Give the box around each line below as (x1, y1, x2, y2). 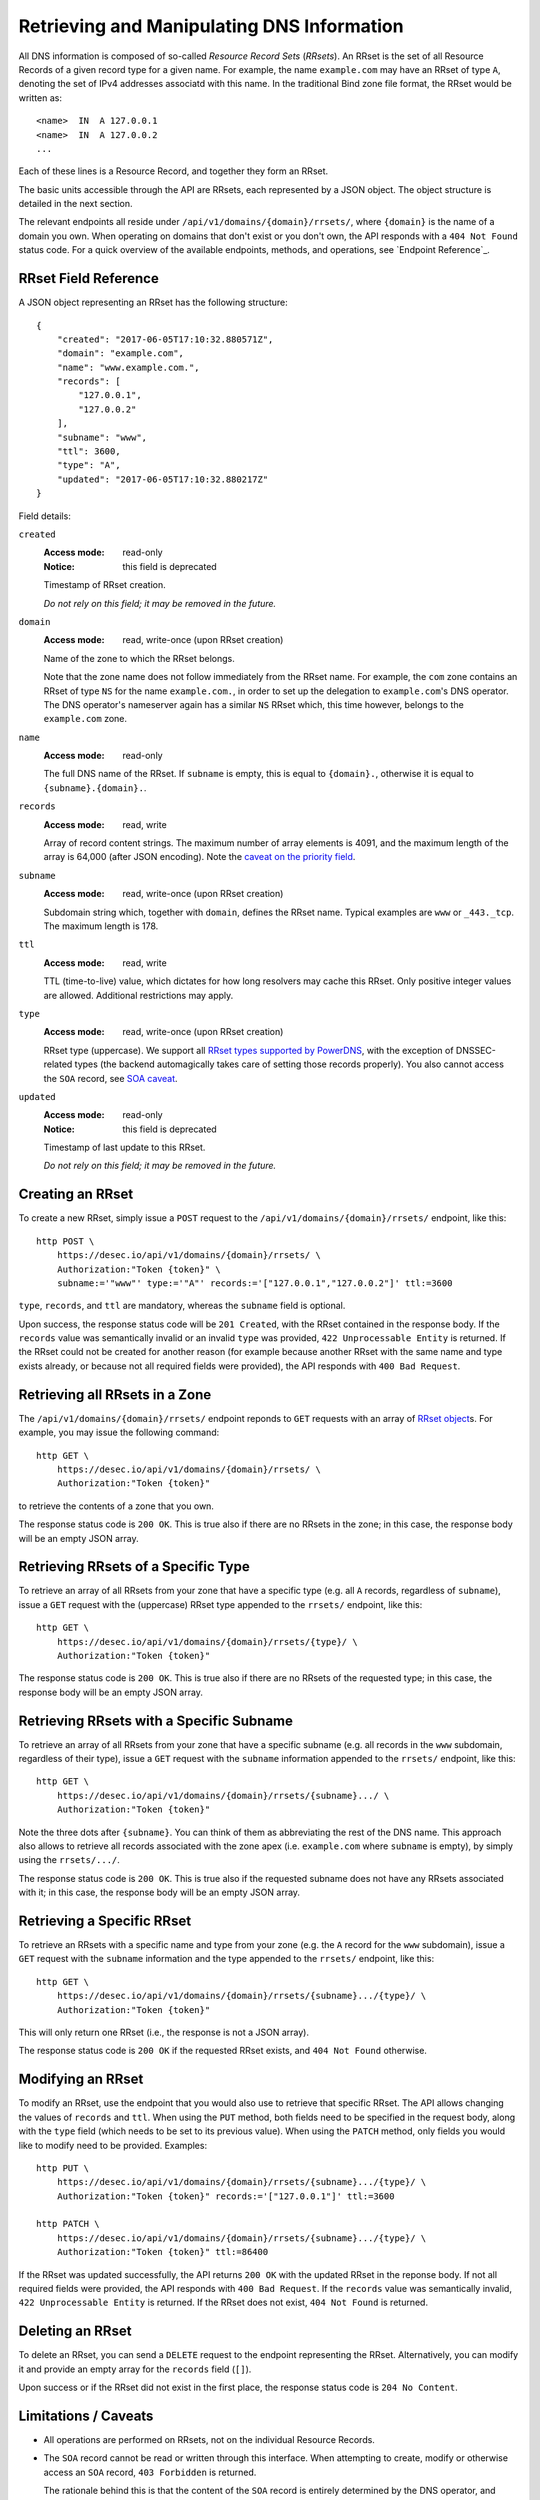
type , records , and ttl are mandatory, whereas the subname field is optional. (18, 1300, 346, 1312)
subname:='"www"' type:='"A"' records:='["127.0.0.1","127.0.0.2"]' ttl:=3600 (56, 1277, 453, 1289)
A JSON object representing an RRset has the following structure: (18, 296, 289, 309)
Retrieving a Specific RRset (18, 1913, 192, 1929)
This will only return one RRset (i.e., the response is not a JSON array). (18, 2026, 310, 2039)
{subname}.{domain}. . (43, 781, 147, 794)
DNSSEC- (455, 1044, 497, 1056)
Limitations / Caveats (18, 2407, 154, 2424)
